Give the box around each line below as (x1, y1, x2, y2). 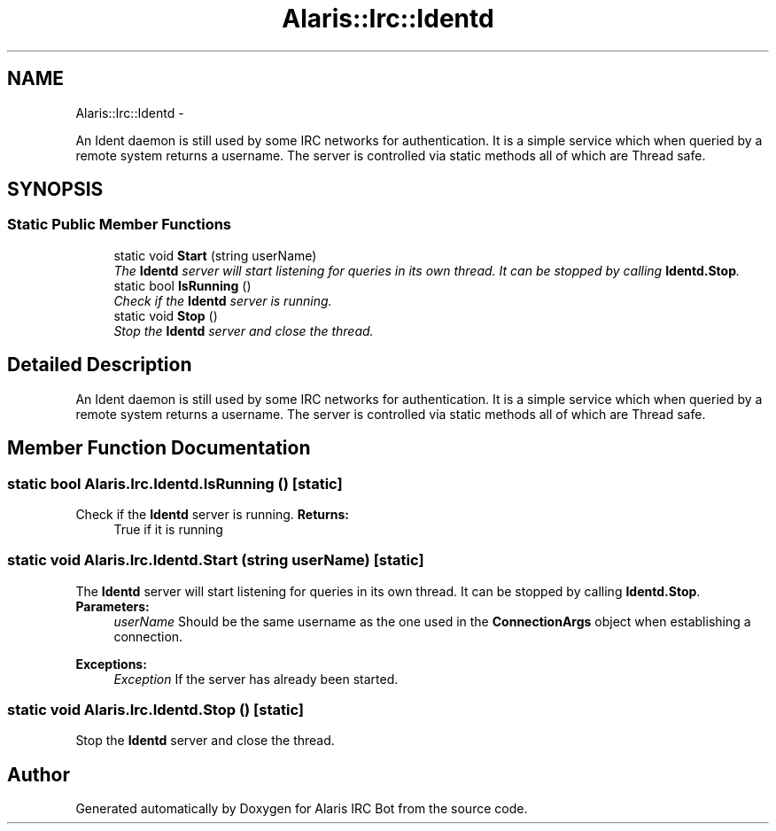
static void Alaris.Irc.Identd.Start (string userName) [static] (7, 551, 424, 570)
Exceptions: (75, 656, 147, 672)
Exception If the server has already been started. (113, 671, 399, 687)
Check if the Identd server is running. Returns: (75, 506, 350, 522)
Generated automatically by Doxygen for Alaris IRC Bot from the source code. (75, 801, 528, 817)
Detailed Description (7, 353, 192, 377)
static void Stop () (113, 307, 218, 323)
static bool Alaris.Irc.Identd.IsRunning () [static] (7, 474, 343, 493)
